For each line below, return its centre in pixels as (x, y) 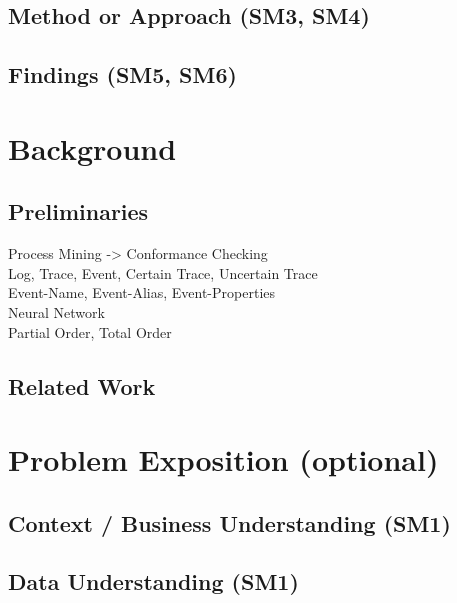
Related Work (82, 385)
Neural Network (56, 311)
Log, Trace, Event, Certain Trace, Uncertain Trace (163, 272)
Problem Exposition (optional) (223, 459)
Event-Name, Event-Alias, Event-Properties (142, 292)
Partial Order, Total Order (90, 331)
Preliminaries (78, 211)
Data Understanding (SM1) (153, 581)
